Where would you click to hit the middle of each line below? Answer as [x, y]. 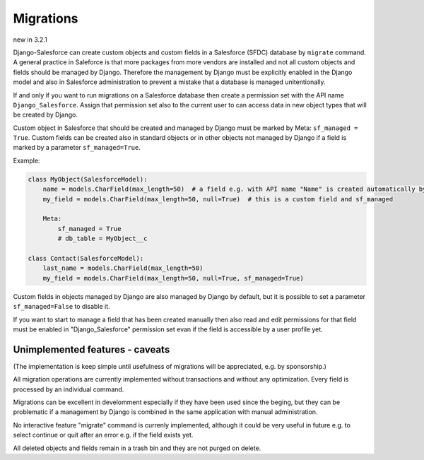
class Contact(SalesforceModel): [86, 258]
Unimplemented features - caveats [92, 349]
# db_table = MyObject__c [102, 239]
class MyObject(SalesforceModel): [88, 179]
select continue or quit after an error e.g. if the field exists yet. [103, 435]
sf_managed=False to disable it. [61, 307]
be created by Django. [45, 115]
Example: [26, 160]
